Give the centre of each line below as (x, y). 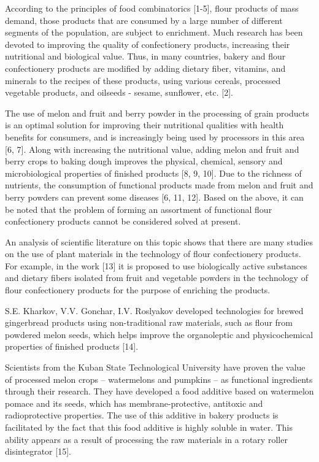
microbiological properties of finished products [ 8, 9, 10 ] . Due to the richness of (153, 173)
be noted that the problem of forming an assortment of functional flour (139, 209)
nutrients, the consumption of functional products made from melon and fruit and (159, 185)
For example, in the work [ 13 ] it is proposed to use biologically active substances (156, 265)
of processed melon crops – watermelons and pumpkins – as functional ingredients (159, 379)
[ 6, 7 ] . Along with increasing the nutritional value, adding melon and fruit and (152, 149)
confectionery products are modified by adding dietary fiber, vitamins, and (145, 68)
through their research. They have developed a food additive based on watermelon (159, 391)
